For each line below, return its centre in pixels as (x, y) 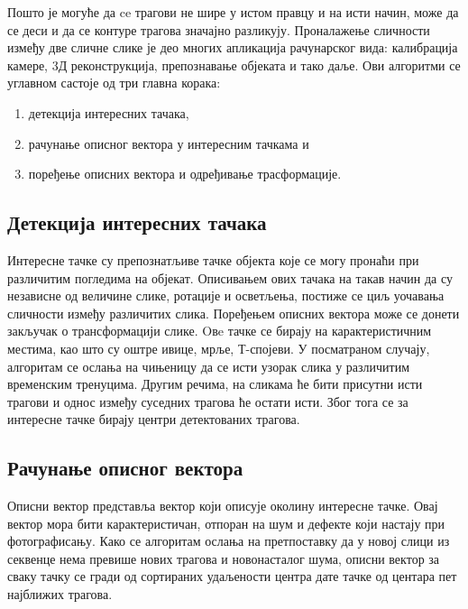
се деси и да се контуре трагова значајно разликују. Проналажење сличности (219, 29)
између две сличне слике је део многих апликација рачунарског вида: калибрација (233, 47)
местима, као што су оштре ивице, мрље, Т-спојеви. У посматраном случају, (219, 348)
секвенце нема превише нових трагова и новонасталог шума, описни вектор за (224, 558)
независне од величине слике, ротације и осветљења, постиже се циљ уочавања (226, 295)
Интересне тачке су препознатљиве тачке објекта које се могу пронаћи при (213, 259)
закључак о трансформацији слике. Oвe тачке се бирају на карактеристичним (220, 331)
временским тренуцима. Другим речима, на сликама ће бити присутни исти (215, 384)
